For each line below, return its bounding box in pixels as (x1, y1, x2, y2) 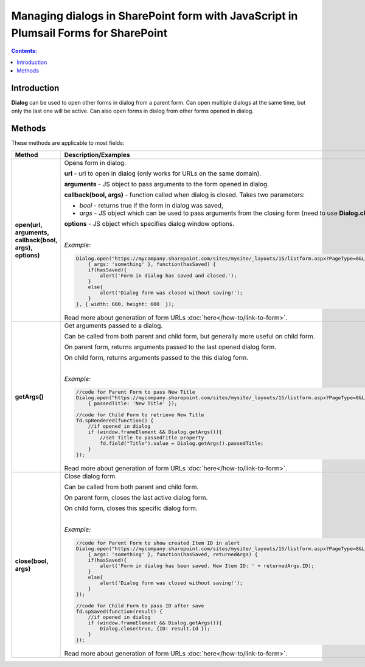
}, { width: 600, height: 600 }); (76, 301, 175, 307)
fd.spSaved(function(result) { (76, 609, 163, 615)
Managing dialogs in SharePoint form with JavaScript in (11, 9, 298, 23)
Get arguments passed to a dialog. (64, 321, 163, 330)
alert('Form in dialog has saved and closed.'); (99, 272, 237, 279)
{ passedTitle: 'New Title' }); (88, 400, 178, 407)
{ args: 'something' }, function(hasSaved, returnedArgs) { (88, 551, 258, 558)
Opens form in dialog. (64, 158, 127, 167)
